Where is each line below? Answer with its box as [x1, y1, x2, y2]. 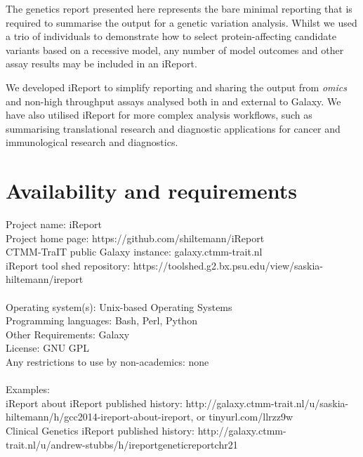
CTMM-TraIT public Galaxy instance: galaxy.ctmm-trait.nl [6, 244, 263, 259]
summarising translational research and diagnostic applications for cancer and [6, 121, 341, 135]
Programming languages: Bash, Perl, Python [6, 313, 197, 328]
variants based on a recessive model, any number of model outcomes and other [6, 42, 344, 57]
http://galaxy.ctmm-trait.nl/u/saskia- [185, 395, 349, 410]
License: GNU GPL [6, 340, 90, 355]
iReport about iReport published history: [6, 395, 183, 410]
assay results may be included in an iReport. [6, 56, 197, 71]
